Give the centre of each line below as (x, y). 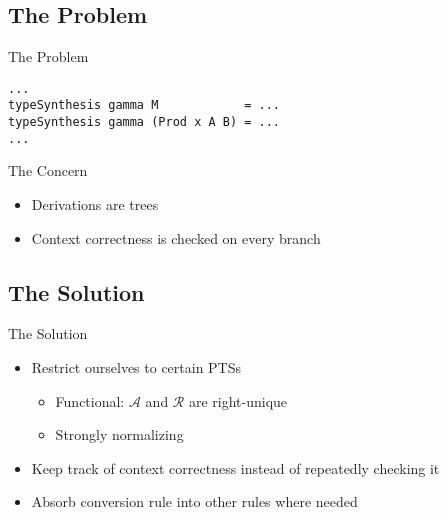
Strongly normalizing (119, 434)
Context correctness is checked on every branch (176, 237)
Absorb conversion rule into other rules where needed (194, 501)
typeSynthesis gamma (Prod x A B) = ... (144, 122)
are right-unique (238, 400)
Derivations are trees (95, 204)
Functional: (90, 400)
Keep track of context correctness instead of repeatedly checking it (235, 467)
